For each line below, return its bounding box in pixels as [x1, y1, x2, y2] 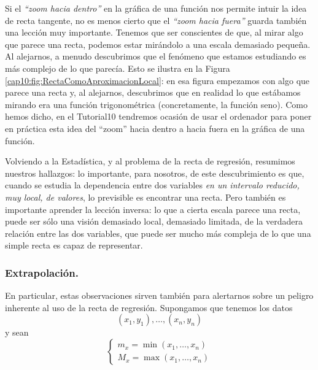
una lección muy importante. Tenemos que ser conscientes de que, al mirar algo [5, 26, 303, 39]
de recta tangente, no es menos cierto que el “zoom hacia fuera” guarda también [5, 13, 307, 26]
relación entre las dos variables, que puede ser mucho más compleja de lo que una [5, 226, 311, 239]
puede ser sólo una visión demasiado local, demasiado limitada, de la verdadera [5, 215, 303, 228]
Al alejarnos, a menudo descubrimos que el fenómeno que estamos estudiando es [5, 50, 306, 63]
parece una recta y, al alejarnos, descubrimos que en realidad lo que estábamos [5, 86, 301, 99]
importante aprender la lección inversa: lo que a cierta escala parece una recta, [5, 202, 301, 215]
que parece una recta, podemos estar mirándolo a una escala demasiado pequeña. [5, 37, 311, 50]
